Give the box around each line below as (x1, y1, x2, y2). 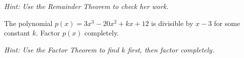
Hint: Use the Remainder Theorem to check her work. (4, 1, 169, 11)
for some (214, 17, 240, 28)
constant (4, 27, 30, 38)
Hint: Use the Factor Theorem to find (4, 44, 119, 54)
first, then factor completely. (128, 44, 214, 54)
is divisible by (151, 17, 193, 28)
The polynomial (4, 17, 53, 28)
